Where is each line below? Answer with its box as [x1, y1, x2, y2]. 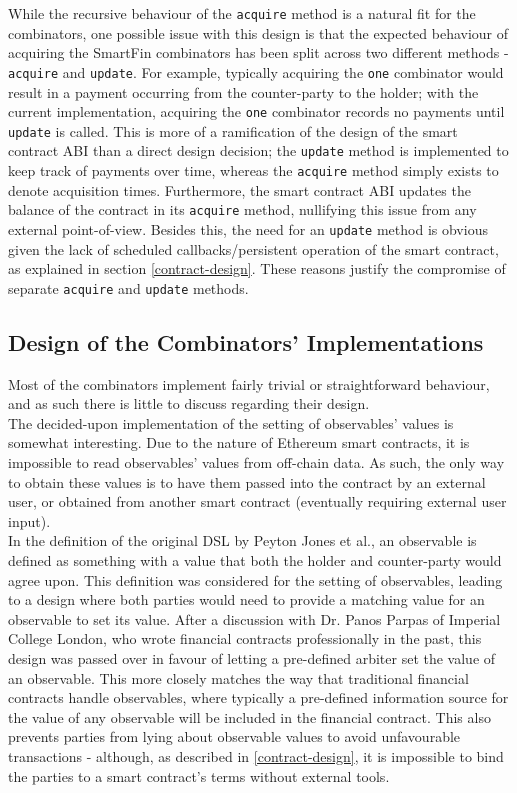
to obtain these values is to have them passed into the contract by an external [8, 471, 486, 492]
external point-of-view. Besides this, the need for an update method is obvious [8, 218, 488, 239]
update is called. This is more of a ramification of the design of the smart [8, 120, 458, 141]
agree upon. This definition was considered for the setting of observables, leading [8, 569, 503, 590]
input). [8, 510, 51, 531]
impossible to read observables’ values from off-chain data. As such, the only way [8, 452, 505, 473]
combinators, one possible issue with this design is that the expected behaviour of [8, 22, 509, 43]
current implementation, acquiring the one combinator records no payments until [8, 101, 505, 122]
